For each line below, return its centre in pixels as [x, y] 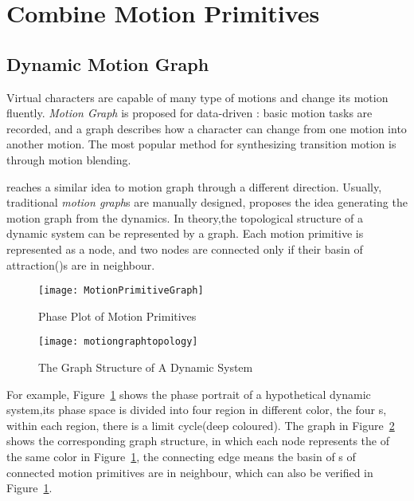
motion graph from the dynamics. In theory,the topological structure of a [185, 217]
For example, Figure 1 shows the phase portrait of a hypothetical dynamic [189, 394]
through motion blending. [69, 159]
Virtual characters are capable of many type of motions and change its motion [197, 97]
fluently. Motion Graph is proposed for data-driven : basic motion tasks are [189, 113]
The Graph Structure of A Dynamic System [146, 367]
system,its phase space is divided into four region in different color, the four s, [197, 410]
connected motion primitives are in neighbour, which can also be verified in [190, 472]
